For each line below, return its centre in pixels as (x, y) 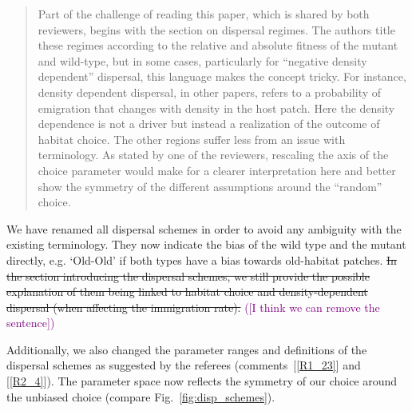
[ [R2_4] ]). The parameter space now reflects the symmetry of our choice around (202, 381)
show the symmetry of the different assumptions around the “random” (210, 186)
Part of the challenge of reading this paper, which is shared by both (204, 14)
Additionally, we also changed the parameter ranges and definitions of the (187, 349)
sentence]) (31, 323)
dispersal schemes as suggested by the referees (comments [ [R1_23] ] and (184, 365)
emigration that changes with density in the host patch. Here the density (216, 108)
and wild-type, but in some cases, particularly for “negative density (202, 60)
